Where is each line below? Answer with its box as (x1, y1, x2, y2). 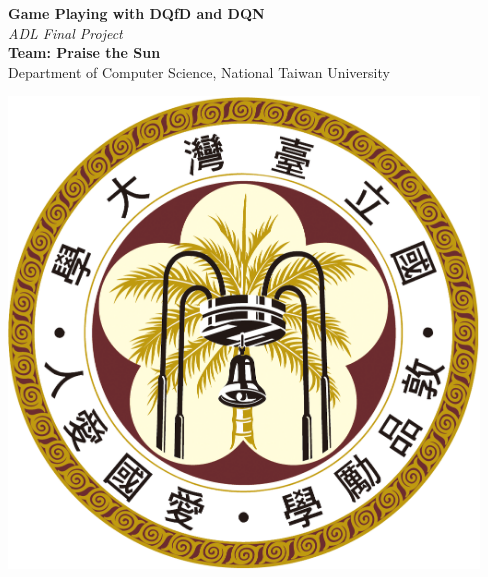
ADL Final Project (8, 22, 123, 43)
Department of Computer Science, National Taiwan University (8, 61, 390, 82)
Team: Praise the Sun (8, 42, 161, 63)
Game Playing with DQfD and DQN (8, 3, 265, 23)
